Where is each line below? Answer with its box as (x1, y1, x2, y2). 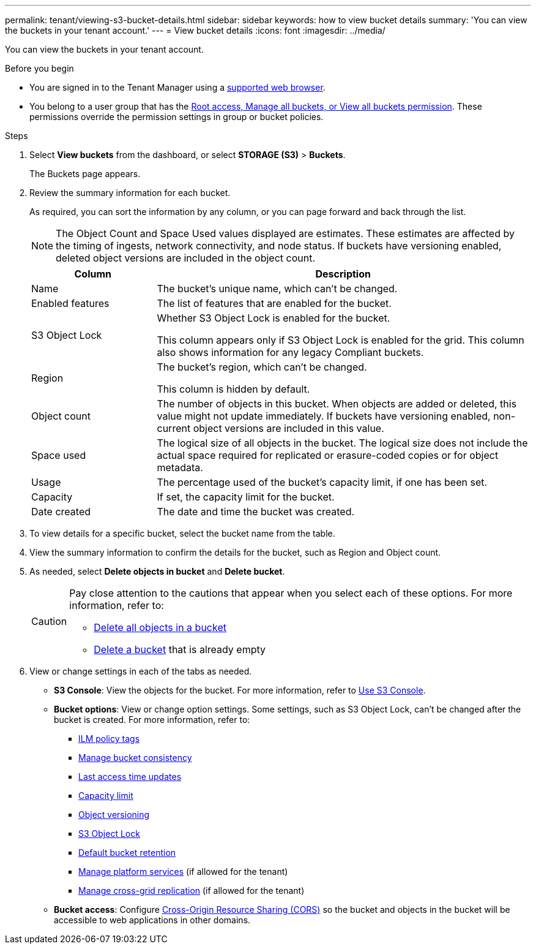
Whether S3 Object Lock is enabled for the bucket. (157, 312, 390, 324)
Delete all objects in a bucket (94, 621, 226, 633)
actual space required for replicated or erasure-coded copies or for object (157, 449, 499, 461)
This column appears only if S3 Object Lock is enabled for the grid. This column (157, 334, 524, 346)
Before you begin (5, 63, 74, 74)
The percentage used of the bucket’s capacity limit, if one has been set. (157, 476, 488, 488)
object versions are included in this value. (193, 422, 384, 434)
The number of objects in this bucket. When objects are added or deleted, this (157, 398, 517, 410)
